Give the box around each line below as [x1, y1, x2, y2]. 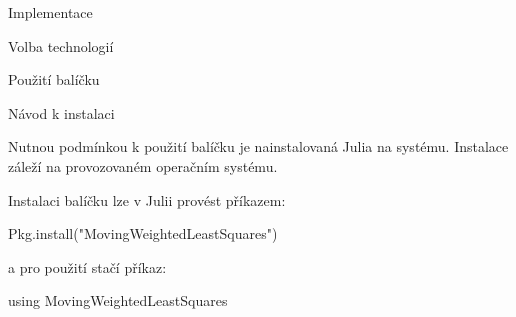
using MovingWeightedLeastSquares [8, 290, 228, 311]
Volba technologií [8, 35, 114, 56]
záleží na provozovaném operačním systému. [8, 155, 278, 176]
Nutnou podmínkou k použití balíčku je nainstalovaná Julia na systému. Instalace [8, 136, 509, 157]
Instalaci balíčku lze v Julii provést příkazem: [8, 189, 286, 210]
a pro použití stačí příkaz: [8, 256, 167, 277]
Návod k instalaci [8, 102, 115, 123]
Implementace [8, 2, 93, 22]
